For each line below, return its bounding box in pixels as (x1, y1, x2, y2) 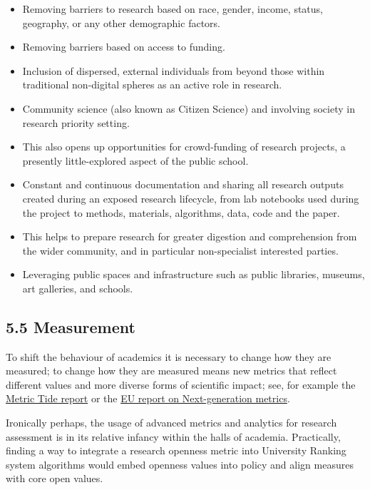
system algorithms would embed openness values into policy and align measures (6, 456, 354, 471)
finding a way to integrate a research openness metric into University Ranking (6, 443, 346, 458)
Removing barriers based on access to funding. (22, 39, 225, 54)
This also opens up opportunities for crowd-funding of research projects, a (22, 139, 346, 154)
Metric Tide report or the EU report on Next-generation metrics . (6, 391, 290, 406)
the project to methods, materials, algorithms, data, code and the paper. (22, 205, 340, 220)
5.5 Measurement (6, 315, 135, 337)
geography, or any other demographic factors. (22, 15, 220, 30)
